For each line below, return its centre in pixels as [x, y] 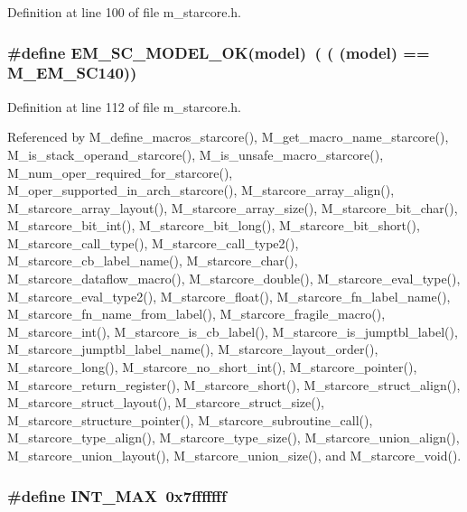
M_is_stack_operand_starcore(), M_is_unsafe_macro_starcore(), [196, 154]
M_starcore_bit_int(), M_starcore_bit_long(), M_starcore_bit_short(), [214, 225]
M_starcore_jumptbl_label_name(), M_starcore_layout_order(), [193, 349]
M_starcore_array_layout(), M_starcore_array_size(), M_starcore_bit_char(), [233, 207]
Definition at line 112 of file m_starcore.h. [124, 106]
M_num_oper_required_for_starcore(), [120, 172]
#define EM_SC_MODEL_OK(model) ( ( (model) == [219, 52]
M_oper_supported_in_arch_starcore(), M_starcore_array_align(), [201, 190]
